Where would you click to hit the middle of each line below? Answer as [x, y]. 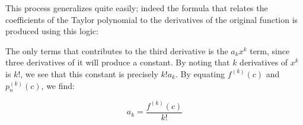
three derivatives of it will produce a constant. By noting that [118, 62]
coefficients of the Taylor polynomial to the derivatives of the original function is [152, 19]
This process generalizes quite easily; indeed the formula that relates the [137, 8]
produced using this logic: [52, 31]
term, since [270, 50]
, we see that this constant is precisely [89, 73]
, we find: [58, 85]
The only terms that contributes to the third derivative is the [117, 50]
